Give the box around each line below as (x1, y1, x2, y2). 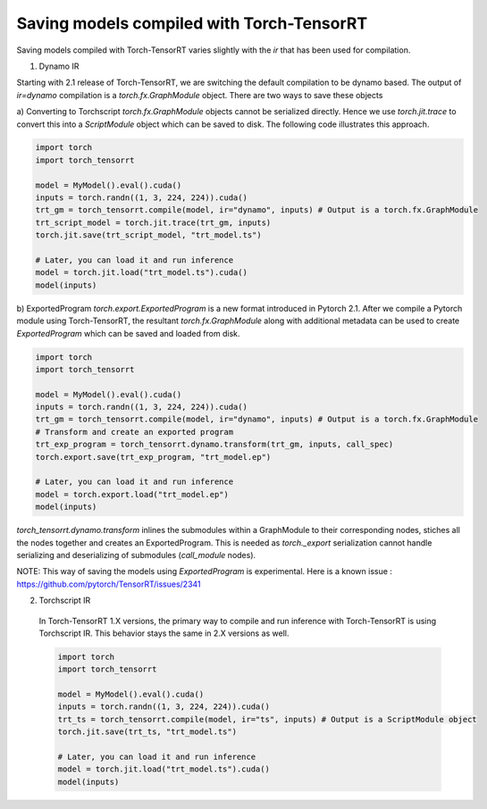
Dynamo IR (38, 61, 80, 71)
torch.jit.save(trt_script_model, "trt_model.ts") (35, 230, 263, 240)
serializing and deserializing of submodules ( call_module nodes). (16, 549, 256, 560)
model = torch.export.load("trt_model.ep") (35, 489, 230, 499)
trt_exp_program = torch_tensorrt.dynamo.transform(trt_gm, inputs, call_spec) (35, 439, 394, 450)
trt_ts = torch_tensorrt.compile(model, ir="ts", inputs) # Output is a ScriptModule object (57, 714, 477, 724)
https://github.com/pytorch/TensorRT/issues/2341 (16, 579, 201, 589)
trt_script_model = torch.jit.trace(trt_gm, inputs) (35, 217, 272, 228)
